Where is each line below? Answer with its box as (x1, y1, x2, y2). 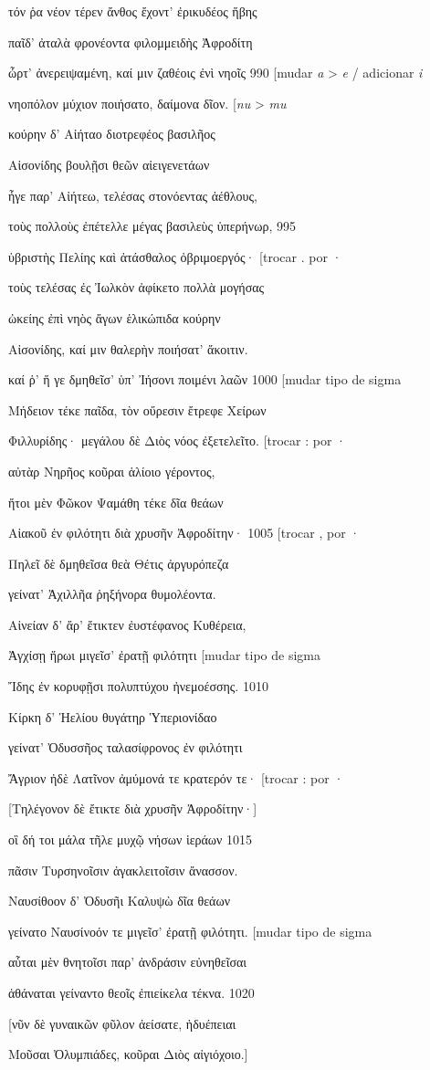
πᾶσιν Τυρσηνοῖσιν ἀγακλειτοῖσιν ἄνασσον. (8, 860, 238, 879)
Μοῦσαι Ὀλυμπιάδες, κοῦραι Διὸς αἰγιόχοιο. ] (8, 1044, 248, 1064)
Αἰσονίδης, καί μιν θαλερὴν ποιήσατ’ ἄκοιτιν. (8, 339, 248, 358)
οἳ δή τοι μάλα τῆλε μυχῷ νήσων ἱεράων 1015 (8, 830, 253, 849)
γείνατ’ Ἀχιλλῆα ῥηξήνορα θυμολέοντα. (8, 584, 216, 603)
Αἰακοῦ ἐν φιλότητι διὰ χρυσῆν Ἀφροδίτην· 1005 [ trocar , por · (8, 523, 361, 542)
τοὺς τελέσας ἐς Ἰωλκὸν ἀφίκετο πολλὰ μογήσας (8, 278, 265, 297)
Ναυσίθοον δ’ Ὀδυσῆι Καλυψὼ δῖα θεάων (8, 891, 230, 910)
